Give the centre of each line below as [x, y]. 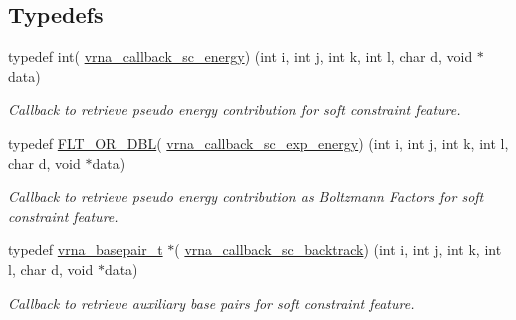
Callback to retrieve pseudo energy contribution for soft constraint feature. [234, 109]
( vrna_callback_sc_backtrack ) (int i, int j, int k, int [338, 249]
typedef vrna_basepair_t [85, 249]
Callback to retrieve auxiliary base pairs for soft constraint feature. [211, 302]
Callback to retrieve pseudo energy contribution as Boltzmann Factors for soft [246, 196]
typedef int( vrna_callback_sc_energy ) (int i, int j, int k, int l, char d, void [240, 56]
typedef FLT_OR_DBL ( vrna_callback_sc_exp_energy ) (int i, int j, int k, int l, [258, 142]
